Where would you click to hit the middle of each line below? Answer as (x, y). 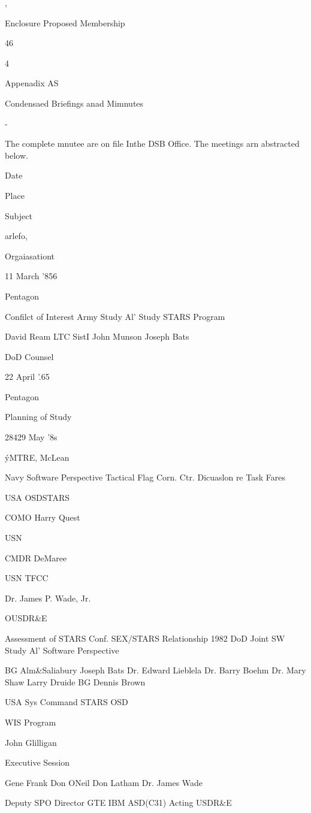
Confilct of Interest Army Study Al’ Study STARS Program (115, 316)
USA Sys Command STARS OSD (67, 702)
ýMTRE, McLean (37, 457)
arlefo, (16, 236)
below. (16, 155)
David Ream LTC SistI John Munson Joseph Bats (97, 336)
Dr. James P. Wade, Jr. (48, 598)
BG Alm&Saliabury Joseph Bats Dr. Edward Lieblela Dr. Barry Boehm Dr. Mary (155, 670)
